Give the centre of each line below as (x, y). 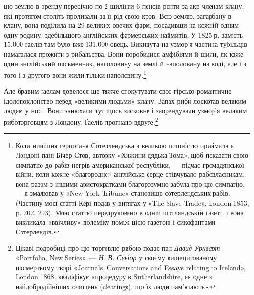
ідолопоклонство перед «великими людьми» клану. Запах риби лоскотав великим (125, 101)
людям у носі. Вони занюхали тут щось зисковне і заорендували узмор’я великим (126, 110)
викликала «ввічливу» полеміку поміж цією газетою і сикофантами (116, 222)
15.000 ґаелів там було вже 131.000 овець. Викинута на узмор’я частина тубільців (126, 44)
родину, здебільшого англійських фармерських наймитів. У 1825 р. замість (131, 34)
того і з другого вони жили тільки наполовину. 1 (75, 74)
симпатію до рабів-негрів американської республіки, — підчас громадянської (130, 164)
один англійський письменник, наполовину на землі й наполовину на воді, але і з (125, 63)
